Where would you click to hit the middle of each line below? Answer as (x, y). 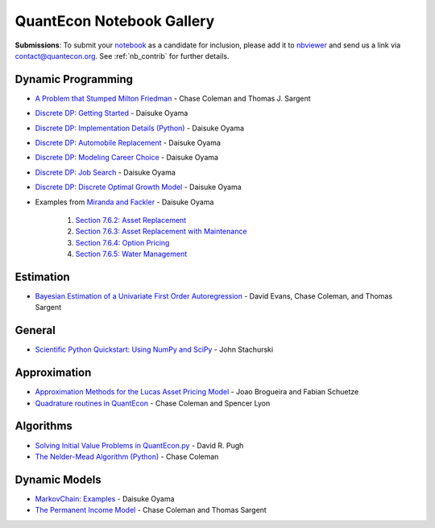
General (35, 330)
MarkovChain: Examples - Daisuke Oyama (105, 498)
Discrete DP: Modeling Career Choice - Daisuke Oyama (127, 158)
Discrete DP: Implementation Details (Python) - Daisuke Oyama (140, 128)
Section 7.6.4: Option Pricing (122, 242)
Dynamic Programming (74, 79)
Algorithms (43, 426)
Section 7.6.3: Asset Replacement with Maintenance (161, 231)
